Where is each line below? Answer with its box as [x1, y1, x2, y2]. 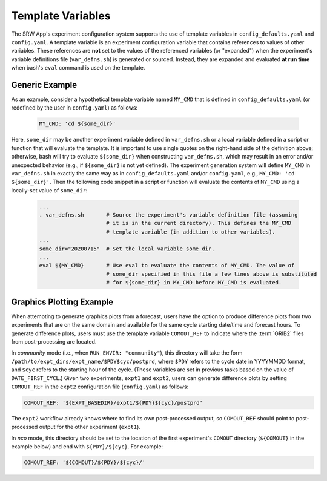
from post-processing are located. [11, 338, 97, 345]
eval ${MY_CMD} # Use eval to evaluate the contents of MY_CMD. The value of [39, 262, 295, 269]
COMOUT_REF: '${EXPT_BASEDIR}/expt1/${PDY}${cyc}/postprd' [24, 399, 203, 406]
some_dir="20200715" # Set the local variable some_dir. [39, 245, 215, 252]
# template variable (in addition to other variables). [106, 228, 276, 235]
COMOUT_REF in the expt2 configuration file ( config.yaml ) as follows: [11, 383, 189, 390]
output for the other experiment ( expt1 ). [39, 424, 140, 431]
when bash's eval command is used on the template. [11, 64, 145, 71]
